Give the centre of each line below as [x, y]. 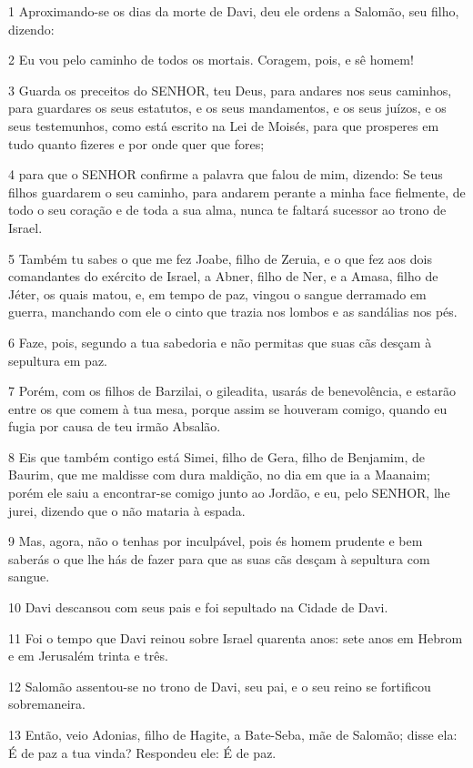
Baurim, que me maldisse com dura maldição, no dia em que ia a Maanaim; [219, 475]
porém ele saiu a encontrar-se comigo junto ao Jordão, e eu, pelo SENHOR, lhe [229, 493]
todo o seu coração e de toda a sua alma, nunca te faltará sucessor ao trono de [227, 210]
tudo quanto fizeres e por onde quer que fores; [136, 143]
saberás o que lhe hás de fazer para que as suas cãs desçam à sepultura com [219, 558]
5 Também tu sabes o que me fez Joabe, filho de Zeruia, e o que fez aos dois [220, 258]
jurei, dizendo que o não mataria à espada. [127, 510]
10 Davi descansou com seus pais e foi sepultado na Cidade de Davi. [198, 607]
